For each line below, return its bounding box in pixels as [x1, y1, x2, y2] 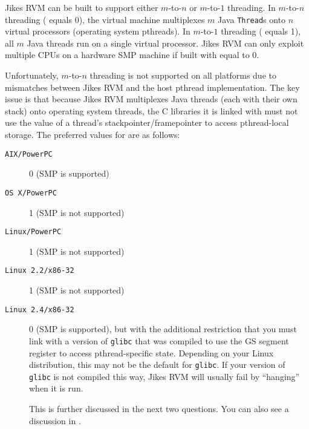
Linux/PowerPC [5, 228, 62, 237]
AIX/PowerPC [5, 149, 53, 159]
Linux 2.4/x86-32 [5, 305, 74, 314]
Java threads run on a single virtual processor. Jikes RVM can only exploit [27, 36, 304, 49]
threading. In [227, 1, 276, 13]
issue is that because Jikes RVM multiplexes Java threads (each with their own [5, 93, 298, 105]
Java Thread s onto [218, 13, 286, 25]
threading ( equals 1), [221, 25, 301, 38]
